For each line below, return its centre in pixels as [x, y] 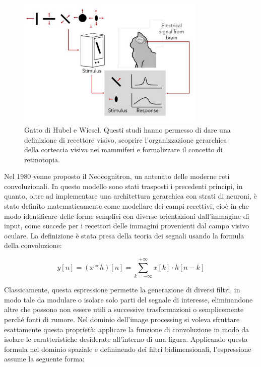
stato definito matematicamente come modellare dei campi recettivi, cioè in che [126, 206]
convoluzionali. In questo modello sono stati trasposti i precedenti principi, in [123, 186]
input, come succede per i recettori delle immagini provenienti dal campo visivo [127, 226]
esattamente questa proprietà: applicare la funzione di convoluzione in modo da [127, 329]
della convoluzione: [33, 245]
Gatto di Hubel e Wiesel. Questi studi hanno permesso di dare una [127, 129]
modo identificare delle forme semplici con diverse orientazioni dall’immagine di [127, 216]
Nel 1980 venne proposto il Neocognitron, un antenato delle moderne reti [117, 176]
